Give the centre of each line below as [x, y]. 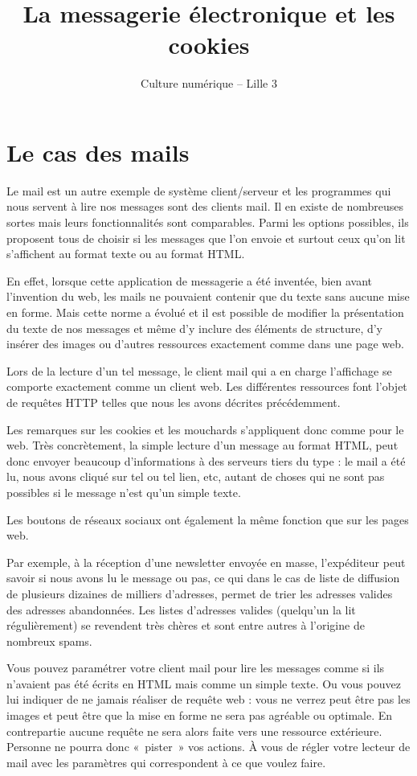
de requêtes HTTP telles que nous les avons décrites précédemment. [174, 402]
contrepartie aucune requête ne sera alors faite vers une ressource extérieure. [194, 731]
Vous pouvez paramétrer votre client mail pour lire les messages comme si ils [196, 668]
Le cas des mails [98, 152]
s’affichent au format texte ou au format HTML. [126, 254]
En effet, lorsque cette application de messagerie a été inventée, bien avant [190, 280]
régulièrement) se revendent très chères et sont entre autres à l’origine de [186, 625]
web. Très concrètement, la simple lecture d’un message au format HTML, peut [202, 445]
